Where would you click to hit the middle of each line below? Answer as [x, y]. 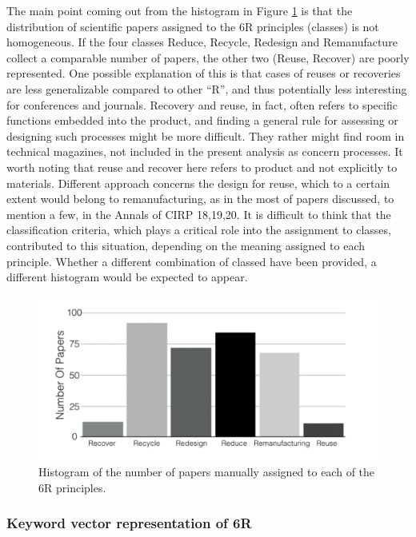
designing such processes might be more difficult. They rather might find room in [206, 135]
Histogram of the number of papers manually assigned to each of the [207, 472]
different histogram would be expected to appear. [127, 277]
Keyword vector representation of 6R [129, 523]
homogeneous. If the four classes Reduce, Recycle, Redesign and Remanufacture [202, 42]
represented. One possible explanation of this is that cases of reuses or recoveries [204, 73]
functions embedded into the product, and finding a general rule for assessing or [202, 120]
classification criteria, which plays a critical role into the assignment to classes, [199, 230]
